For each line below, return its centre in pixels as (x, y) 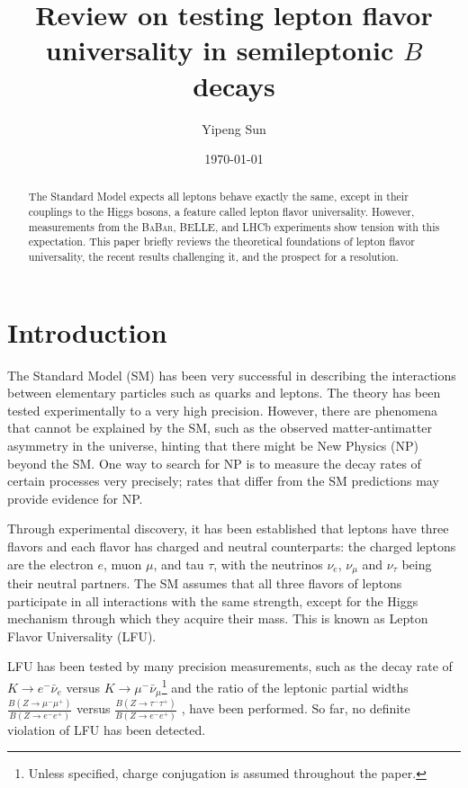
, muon (122, 564)
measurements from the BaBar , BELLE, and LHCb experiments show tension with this (234, 226)
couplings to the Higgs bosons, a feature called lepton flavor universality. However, (221, 212)
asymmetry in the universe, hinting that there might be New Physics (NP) (213, 446)
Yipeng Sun (234, 128)
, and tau (179, 564)
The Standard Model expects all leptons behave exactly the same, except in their (218, 197)
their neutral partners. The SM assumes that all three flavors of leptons (205, 583)
